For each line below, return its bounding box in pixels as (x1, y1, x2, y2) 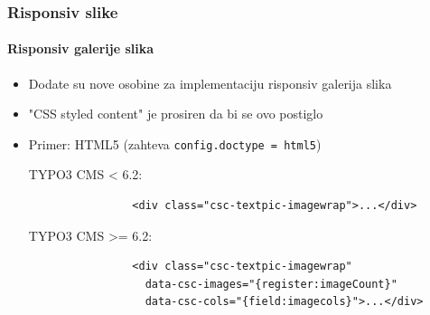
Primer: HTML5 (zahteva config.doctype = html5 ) (28, 134, 322, 153)
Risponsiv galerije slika (7, 39, 154, 58)
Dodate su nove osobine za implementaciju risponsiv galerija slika (28, 73, 392, 92)
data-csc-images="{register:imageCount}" (145, 277, 397, 291)
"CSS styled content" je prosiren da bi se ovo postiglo (28, 104, 323, 123)
